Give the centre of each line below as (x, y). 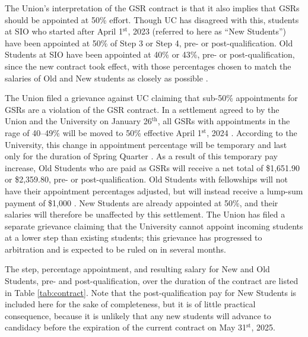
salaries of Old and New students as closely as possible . (107, 78)
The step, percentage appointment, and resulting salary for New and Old (137, 269)
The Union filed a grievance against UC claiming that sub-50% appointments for (151, 98)
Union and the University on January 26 (78, 121)
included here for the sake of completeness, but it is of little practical (130, 304)
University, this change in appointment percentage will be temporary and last (146, 144)
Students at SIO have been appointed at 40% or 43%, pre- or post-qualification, (150, 54)
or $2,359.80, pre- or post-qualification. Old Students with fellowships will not (146, 179)
